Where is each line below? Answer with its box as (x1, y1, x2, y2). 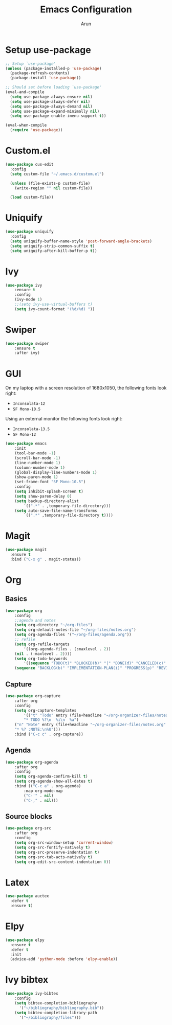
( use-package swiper (5, 341, 50, 346)
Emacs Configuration (40, 4, 132, 15)
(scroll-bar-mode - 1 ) (14, 455, 60, 461)
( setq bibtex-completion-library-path (14, 1010, 97, 1015)
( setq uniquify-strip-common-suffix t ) (10, 243, 95, 249)
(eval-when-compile (5, 122, 47, 128)
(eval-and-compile (5, 90, 45, 95)
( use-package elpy (5, 938, 45, 943)
